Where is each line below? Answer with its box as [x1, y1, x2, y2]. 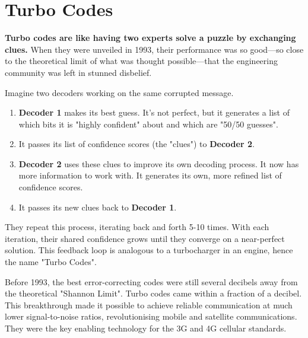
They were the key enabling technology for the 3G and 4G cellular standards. [5, 322, 287, 334]
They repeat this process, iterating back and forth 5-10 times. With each [5, 221, 269, 233]
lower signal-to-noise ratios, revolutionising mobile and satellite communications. [5, 310, 297, 323]
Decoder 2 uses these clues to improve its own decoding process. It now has [18, 157, 299, 170]
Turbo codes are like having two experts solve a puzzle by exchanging [5, 31, 296, 44]
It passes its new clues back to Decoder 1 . [18, 200, 177, 213]
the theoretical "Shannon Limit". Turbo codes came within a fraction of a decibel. [5, 287, 302, 299]
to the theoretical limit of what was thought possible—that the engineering [5, 55, 278, 67]
